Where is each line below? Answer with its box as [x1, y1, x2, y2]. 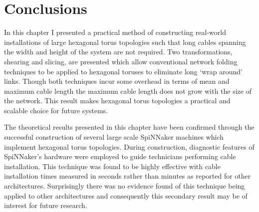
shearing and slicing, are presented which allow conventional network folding [4, 56, 238, 66]
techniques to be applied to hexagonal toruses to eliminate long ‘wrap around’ [4, 66, 243, 76]
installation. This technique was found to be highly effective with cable [4, 161, 221, 171]
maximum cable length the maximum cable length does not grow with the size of [4, 85, 252, 96]
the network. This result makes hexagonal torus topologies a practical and [4, 95, 231, 106]
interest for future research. [4, 200, 87, 211]
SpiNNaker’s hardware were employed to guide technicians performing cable [4, 151, 236, 162]
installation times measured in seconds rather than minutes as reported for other [4, 171, 251, 181]
